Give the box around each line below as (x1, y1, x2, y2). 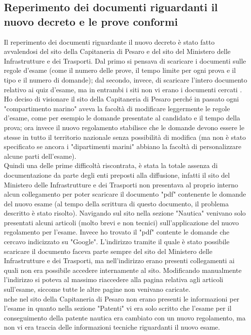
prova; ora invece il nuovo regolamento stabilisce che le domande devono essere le (4, 122, 245, 132)
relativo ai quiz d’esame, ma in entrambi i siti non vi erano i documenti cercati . (4, 84, 242, 94)
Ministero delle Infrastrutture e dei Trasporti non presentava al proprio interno (4, 179, 238, 189)
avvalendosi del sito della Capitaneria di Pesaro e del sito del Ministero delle (4, 46, 231, 56)
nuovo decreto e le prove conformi (4, 14, 178, 29)
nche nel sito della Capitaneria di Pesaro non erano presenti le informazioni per (4, 293, 239, 303)
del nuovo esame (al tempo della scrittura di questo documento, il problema (4, 198, 229, 208)
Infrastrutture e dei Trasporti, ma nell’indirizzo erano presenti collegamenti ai (4, 255, 235, 266)
